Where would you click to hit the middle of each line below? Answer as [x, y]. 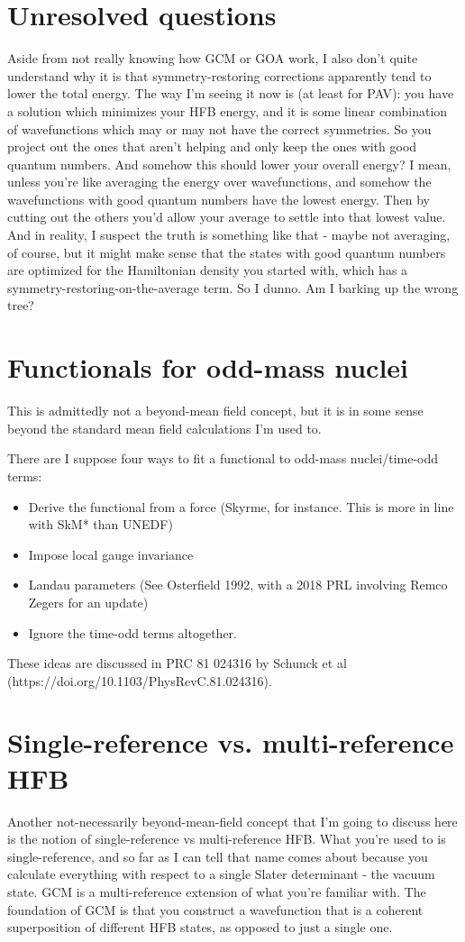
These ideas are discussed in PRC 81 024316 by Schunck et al [177, 663]
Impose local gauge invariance [111, 554]
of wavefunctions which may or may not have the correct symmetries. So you [219, 128]
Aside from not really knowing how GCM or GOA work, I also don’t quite [213, 58]
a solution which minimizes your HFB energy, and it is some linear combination [228, 110]
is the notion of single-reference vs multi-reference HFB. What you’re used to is [227, 839]
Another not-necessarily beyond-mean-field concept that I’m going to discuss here [232, 821]
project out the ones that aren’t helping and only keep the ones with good [212, 146]
